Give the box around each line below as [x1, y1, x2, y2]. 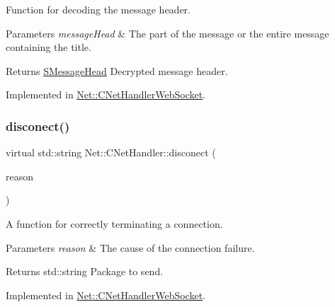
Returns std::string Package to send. [6, 264, 164, 279]
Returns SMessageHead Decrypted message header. [6, 63, 228, 78]
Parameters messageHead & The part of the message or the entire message [6, 25, 329, 40]
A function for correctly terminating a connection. [6, 216, 223, 231]
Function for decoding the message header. [6, 2, 191, 16]
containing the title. [6, 40, 91, 54]
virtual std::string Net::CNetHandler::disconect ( [6, 145, 216, 160]
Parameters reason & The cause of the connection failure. [6, 240, 255, 255]
